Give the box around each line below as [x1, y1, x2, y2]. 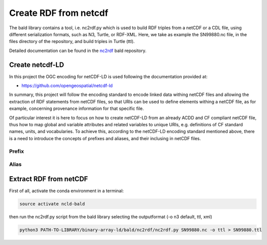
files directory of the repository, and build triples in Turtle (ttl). [9, 39, 135, 45]
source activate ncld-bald [19, 201, 85, 206]
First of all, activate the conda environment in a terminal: [9, 188, 124, 194]
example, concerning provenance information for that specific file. [9, 105, 144, 111]
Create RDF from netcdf [9, 7, 109, 18]
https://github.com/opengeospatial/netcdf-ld [21, 83, 113, 89]
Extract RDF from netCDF [9, 175, 89, 183]
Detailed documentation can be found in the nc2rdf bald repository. [9, 48, 147, 53]
